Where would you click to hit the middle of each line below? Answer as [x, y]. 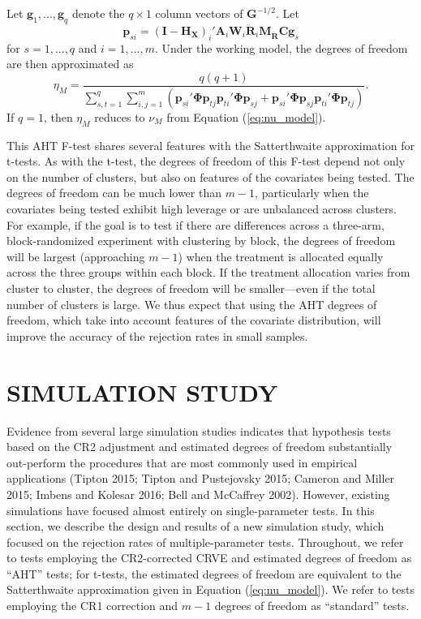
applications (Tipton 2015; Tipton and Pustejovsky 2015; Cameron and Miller [201, 478]
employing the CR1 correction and [92, 606]
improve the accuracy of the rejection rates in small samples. [157, 335]
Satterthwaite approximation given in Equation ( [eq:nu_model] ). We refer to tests [210, 589]
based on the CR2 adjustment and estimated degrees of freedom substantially [200, 447]
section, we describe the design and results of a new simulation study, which [195, 526]
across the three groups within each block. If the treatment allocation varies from [208, 272]
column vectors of [199, 13]
